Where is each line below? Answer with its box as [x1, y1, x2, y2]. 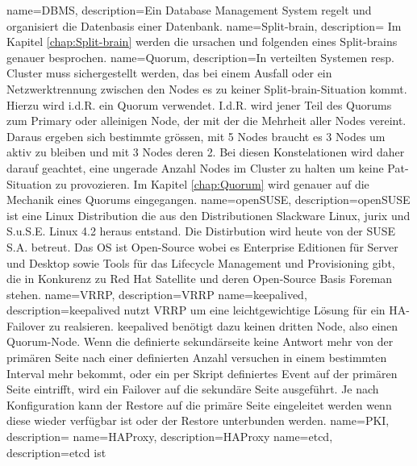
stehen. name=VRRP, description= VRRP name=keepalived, [6, 285, 307, 302]
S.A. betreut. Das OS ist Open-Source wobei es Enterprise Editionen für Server [6, 238, 398, 255]
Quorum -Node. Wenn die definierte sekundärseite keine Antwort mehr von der [6, 333, 394, 350]
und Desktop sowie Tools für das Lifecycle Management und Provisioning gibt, [6, 254, 395, 271]
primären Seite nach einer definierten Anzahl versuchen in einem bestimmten [6, 349, 387, 366]
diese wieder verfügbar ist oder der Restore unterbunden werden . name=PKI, [6, 412, 390, 429]
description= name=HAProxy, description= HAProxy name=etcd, [6, 428, 333, 445]
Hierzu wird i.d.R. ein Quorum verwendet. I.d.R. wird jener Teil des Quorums [6, 96, 392, 113]
